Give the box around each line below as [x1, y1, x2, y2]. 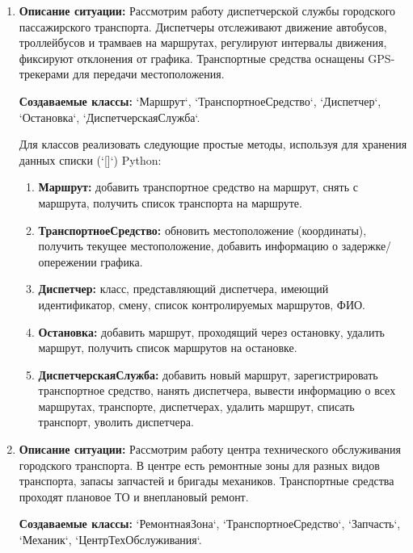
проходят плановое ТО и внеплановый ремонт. [19, 488, 249, 505]
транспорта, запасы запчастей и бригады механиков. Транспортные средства [19, 472, 394, 489]
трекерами [19, 65, 70, 82]
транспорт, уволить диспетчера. [38, 413, 194, 430]
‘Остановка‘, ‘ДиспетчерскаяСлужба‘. [19, 108, 200, 125]
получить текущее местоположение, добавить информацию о [38, 237, 339, 254]
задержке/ [341, 237, 392, 254]
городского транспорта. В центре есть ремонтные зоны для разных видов [19, 456, 380, 473]
